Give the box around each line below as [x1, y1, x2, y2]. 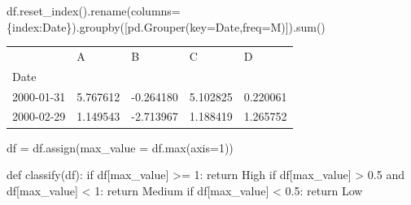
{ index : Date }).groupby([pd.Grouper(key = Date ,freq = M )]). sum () [7, 18, 326, 35]
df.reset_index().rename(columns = [7, 2, 181, 19]
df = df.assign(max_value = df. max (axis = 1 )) [7, 139, 234, 156]
